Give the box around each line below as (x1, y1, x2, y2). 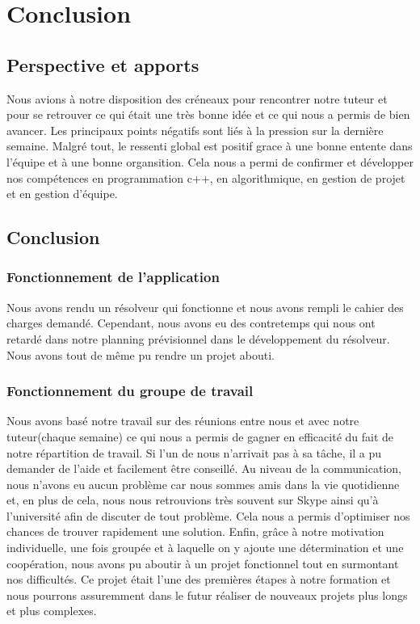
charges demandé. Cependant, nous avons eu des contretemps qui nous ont (6, 314, 376, 331)
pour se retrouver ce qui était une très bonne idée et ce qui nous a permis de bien (6, 106, 410, 123)
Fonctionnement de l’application (6, 267, 220, 287)
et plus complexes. (6, 602, 97, 619)
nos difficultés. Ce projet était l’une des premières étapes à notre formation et (6, 571, 391, 588)
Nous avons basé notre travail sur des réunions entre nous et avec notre (6, 412, 359, 429)
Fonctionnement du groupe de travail (6, 381, 254, 401)
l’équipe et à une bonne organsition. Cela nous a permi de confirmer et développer (6, 153, 414, 170)
